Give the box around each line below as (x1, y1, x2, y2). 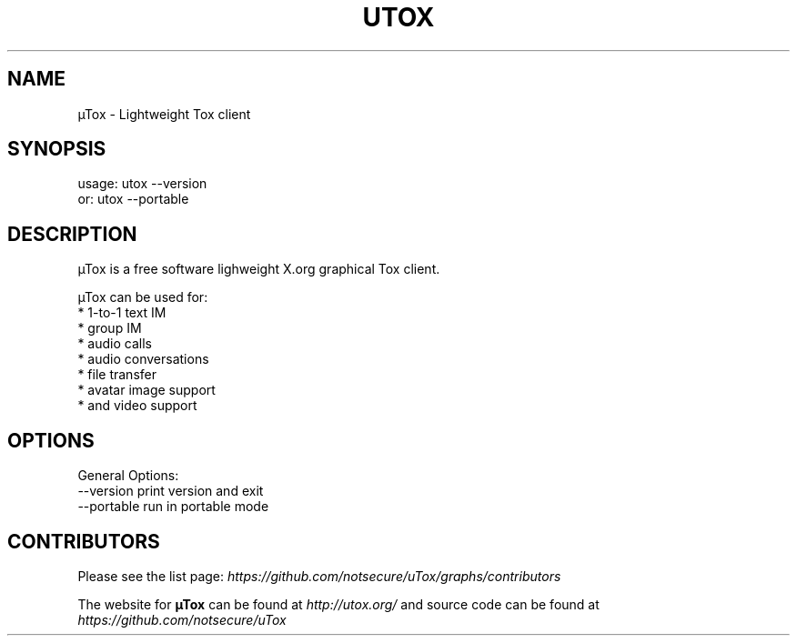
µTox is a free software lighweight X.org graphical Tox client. (77, 261, 440, 277)
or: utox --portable (77, 191, 189, 207)
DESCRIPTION (7, 222, 137, 246)
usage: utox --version (77, 176, 207, 192)
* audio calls (77, 336, 152, 352)
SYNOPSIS (7, 137, 106, 161)
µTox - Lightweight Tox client (77, 105, 251, 122)
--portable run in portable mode (77, 498, 269, 515)
